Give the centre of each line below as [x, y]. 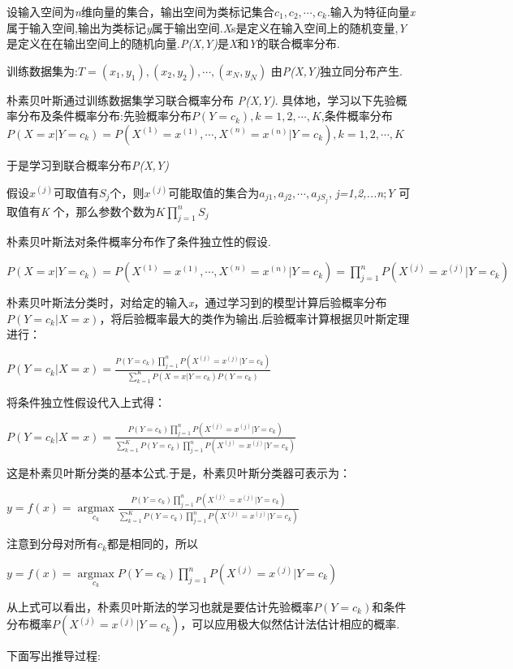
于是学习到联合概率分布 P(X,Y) [88, 164]
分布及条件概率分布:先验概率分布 [104, 116]
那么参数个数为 [116, 211]
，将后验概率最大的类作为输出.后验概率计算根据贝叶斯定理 [254, 318]
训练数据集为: [42, 70]
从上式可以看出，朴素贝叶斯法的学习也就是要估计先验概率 [160, 606]
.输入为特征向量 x [371, 11]
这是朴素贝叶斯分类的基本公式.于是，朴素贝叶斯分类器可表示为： [179, 473]
